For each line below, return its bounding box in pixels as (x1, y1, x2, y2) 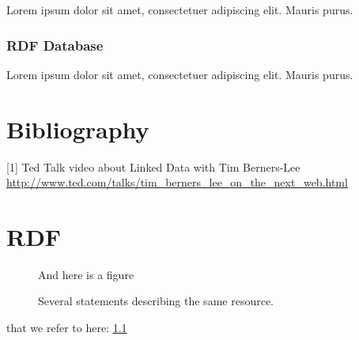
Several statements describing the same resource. (38, 293, 274, 309)
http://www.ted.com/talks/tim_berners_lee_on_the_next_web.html (6, 174, 348, 191)
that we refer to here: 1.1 (6, 319, 127, 336)
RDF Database (6, 35, 104, 55)
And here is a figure (38, 266, 134, 282)
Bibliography (6, 112, 149, 145)
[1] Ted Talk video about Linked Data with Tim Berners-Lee (6, 158, 300, 175)
